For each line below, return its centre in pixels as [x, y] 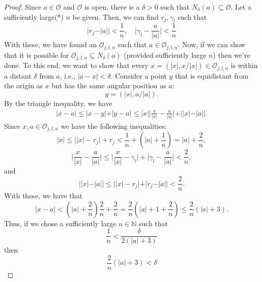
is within [244, 65]
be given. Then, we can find [116, 16]
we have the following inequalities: [114, 126]
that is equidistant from [212, 75]
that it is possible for [36, 55]
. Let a [241, 7]
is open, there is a [112, 7]
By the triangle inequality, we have [58, 103]
